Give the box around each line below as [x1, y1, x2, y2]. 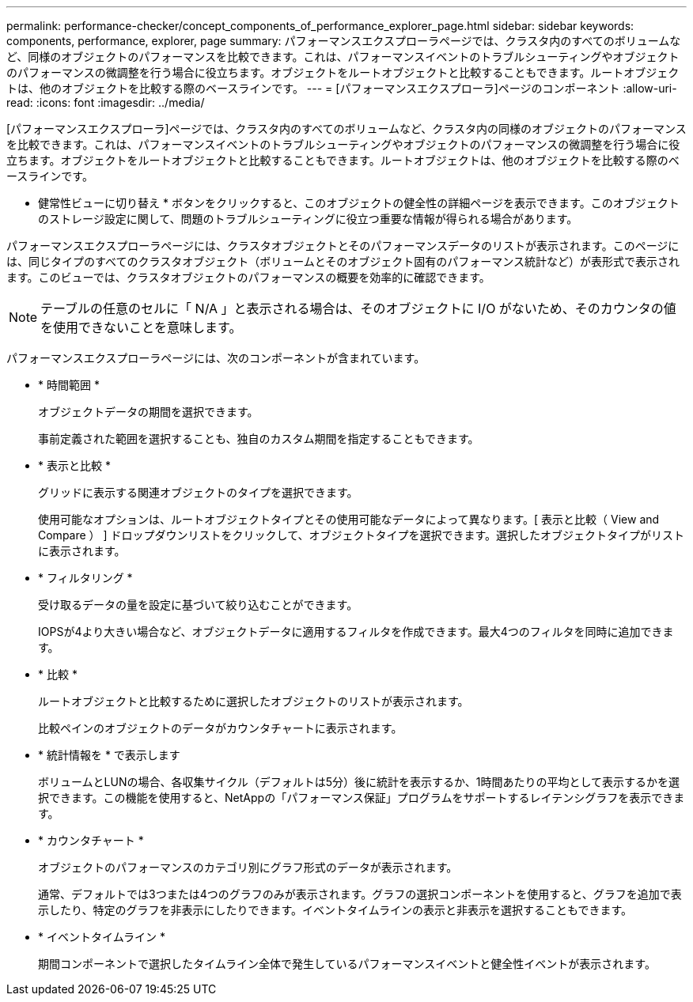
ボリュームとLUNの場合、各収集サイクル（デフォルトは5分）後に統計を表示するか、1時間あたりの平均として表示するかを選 [38, 775, 680, 788]
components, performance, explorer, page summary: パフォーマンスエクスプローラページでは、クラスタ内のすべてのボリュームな [6, 34, 681, 47]
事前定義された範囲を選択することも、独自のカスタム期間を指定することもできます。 [38, 432, 479, 445]
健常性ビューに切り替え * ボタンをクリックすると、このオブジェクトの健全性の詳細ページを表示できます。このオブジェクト [38, 196, 680, 210]
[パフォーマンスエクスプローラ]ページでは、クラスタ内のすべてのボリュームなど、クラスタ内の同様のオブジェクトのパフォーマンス [6, 122, 687, 135]
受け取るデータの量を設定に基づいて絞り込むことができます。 [38, 598, 358, 611]
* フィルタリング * [38, 571, 133, 584]
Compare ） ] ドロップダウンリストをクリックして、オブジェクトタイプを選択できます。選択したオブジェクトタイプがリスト [38, 528, 685, 542]
